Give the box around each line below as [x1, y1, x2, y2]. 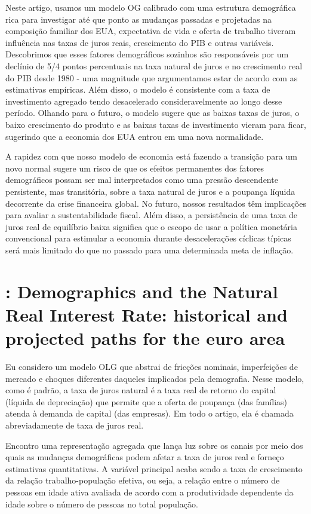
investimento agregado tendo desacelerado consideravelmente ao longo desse [5, 94, 282, 107]
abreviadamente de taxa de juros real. [5, 418, 144, 431]
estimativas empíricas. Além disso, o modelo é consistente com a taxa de [5, 83, 270, 96]
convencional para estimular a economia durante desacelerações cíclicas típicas [5, 232, 291, 244]
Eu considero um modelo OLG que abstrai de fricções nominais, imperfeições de [5, 360, 298, 372]
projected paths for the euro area [5, 326, 285, 350]
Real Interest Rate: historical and [5, 302, 288, 326]
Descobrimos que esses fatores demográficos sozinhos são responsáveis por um [5, 48, 289, 60]
